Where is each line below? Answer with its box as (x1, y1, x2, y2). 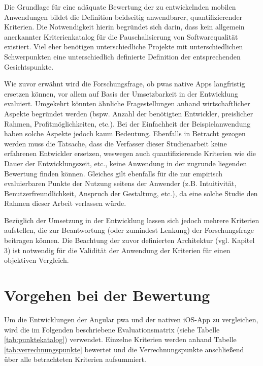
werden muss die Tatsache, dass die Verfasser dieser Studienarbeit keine (4, 138, 227, 148)
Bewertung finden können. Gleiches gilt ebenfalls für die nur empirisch (4, 168, 223, 178)
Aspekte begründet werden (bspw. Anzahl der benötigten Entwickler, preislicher (4, 108, 253, 118)
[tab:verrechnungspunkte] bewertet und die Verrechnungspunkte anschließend (4, 344, 244, 354)
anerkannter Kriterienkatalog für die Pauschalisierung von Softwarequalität (4, 31, 238, 42)
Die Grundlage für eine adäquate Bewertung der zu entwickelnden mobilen (4, 2, 236, 12)
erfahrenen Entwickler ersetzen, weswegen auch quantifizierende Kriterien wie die (4, 148, 256, 159)
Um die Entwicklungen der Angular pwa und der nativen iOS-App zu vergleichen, (4, 314, 258, 324)
